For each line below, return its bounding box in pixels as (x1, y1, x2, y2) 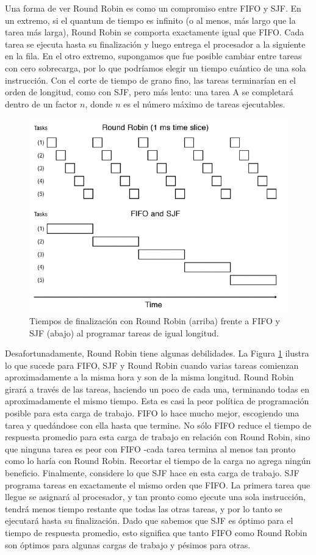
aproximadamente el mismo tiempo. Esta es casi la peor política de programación (5, 394, 309, 407)
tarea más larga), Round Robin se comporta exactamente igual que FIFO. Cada (5, 26, 304, 38)
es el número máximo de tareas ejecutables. (123, 97, 285, 110)
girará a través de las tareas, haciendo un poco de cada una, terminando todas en (5, 382, 310, 395)
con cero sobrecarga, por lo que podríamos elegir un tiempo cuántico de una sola (5, 61, 306, 74)
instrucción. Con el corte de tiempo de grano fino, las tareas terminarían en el (5, 73, 296, 86)
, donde (85, 97, 113, 110)
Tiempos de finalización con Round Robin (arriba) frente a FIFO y (29, 314, 280, 327)
